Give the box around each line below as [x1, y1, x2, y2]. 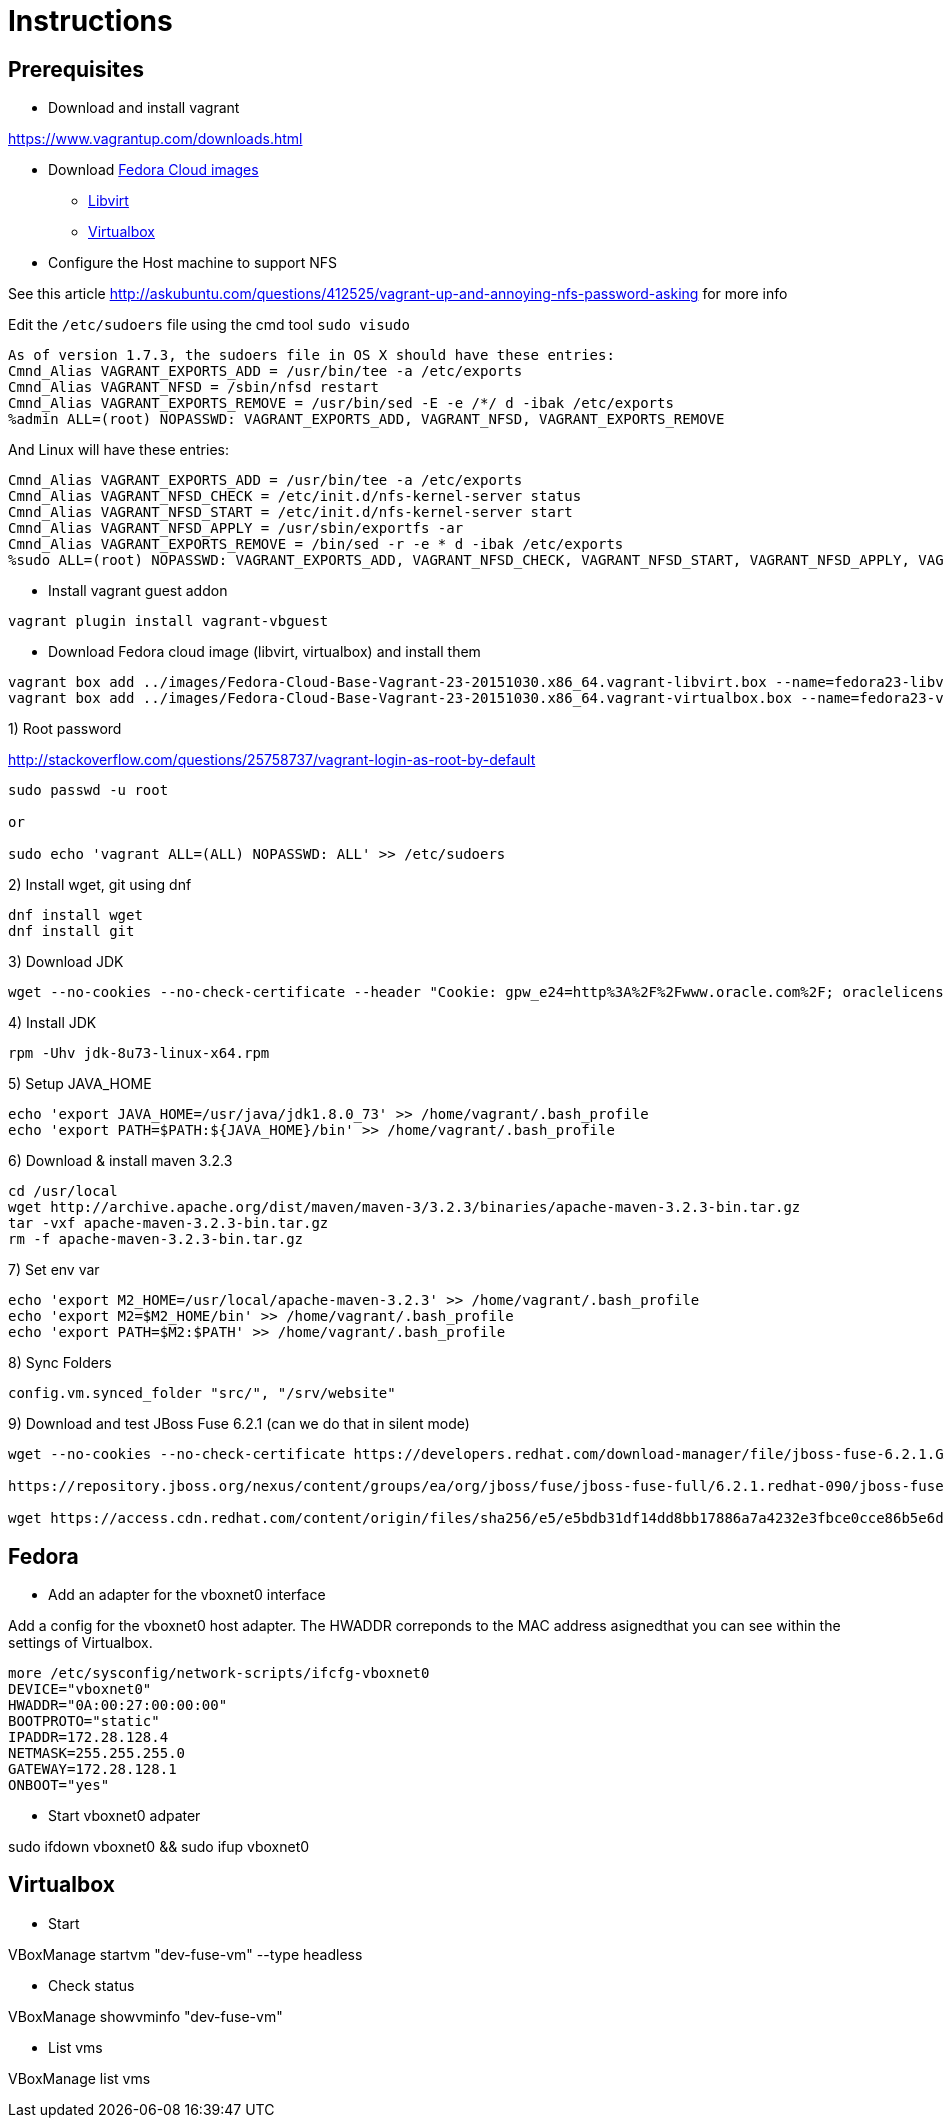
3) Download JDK [8, 953, 124, 971]
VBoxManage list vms [8, 2069, 151, 2087]
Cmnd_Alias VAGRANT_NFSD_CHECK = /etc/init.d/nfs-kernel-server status [8, 488, 582, 505]
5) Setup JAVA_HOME [8, 1075, 152, 1093]
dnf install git [8, 923, 135, 940]
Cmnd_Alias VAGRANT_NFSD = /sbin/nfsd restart [8, 379, 379, 396]
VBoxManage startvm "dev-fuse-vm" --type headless [8, 1945, 363, 1963]
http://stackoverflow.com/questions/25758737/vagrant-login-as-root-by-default [8, 751, 536, 769]
